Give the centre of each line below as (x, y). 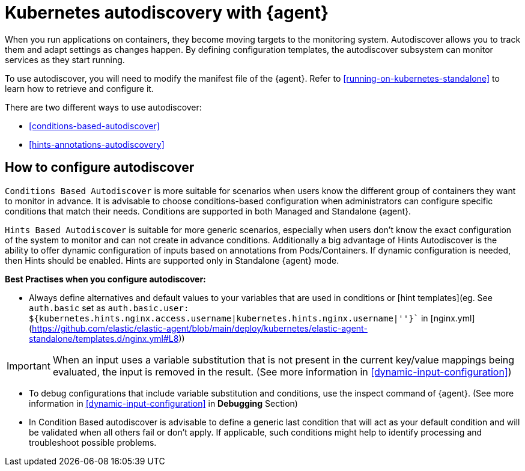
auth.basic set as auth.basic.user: (109, 308)
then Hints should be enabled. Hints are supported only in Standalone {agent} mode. (172, 260)
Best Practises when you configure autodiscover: (105, 279)
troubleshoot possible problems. (93, 442)
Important (29, 366)
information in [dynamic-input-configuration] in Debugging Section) (163, 403)
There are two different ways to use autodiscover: (103, 107)
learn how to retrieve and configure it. (79, 88)
